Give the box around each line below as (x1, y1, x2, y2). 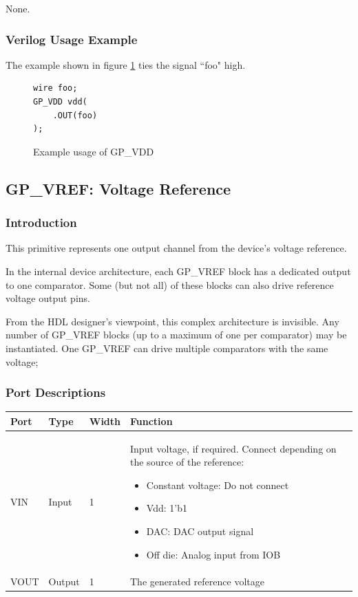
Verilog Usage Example (6, 30, 138, 47)
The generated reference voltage (130, 574, 264, 588)
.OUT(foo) (52, 110, 98, 120)
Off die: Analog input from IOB (146, 547, 281, 561)
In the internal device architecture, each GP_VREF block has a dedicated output (6, 263, 351, 278)
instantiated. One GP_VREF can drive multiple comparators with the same (6, 340, 328, 355)
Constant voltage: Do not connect (146, 477, 289, 492)
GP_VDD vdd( (33, 97, 87, 107)
